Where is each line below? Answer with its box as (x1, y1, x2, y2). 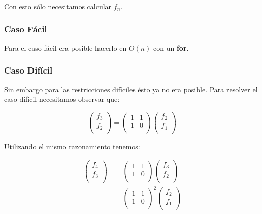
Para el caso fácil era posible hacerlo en (4, 42, 127, 53)
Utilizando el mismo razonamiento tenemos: (4, 140, 140, 151)
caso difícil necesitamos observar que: (4, 94, 120, 104)
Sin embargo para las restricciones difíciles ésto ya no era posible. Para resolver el (4, 84, 258, 94)
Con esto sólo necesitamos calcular (4, 1, 112, 11)
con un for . (153, 42, 189, 53)
